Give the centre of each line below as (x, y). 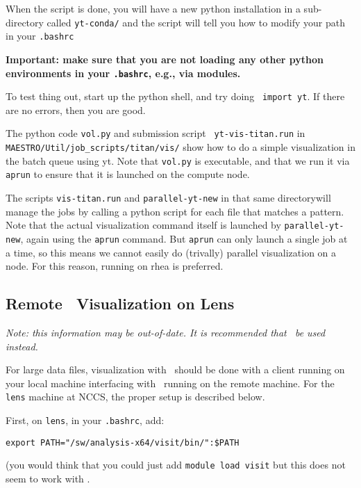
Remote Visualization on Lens (120, 303)
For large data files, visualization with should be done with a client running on (175, 369)
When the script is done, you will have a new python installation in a (153, 8)
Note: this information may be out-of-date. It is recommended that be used (166, 332)
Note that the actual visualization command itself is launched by (143, 225)
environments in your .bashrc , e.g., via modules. (123, 73)
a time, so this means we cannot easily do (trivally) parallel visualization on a (171, 252)
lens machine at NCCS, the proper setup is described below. (135, 397)
